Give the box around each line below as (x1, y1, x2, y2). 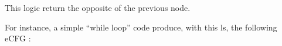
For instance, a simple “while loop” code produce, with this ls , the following (5, 21, 277, 33)
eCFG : (5, 32, 31, 44)
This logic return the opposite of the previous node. (5, 2, 191, 13)
